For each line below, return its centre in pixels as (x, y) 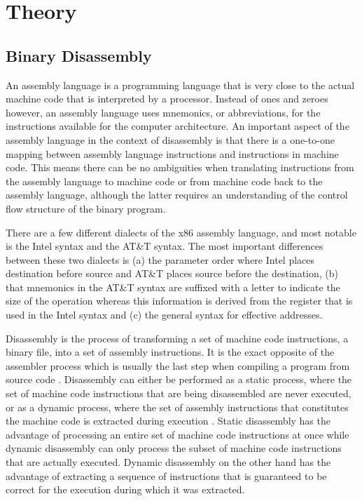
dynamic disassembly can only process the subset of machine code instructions (174, 448)
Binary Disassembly (79, 55)
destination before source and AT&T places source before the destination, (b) (172, 273)
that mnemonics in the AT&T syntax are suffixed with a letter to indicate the (173, 287)
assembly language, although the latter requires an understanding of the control (177, 195)
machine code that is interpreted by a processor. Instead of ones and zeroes (167, 99)
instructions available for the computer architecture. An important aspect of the (177, 126)
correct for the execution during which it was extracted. (125, 489)
